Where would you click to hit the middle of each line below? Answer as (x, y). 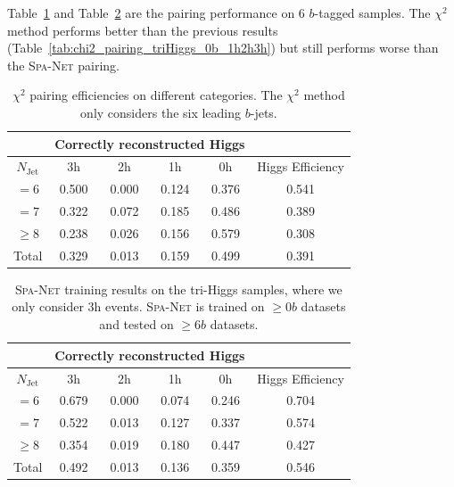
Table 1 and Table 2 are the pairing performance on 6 (156, 12)
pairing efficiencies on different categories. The (156, 95)
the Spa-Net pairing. (63, 65)
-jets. (264, 112)
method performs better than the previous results (143, 30)
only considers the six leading (161, 112)
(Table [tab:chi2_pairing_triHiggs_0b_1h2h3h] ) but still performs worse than (223, 48)
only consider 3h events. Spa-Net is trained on (138, 306)
